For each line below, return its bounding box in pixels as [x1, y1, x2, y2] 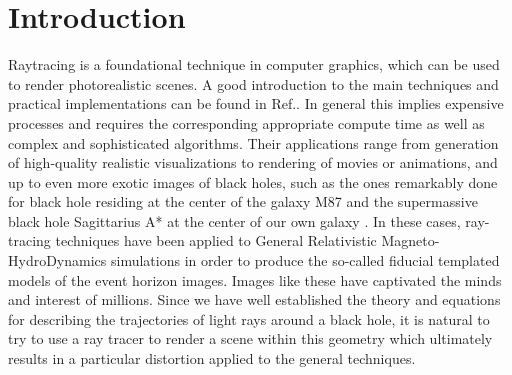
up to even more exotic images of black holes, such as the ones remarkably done [8, 171, 498, 192]
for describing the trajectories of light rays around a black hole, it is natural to [8, 308, 490, 329]
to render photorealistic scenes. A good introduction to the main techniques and [8, 73, 499, 94]
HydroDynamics [8, 250, 107, 271]
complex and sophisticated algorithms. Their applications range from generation [8, 132, 499, 153]
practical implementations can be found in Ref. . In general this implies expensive [8, 93, 504, 114]
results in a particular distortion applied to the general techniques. [8, 348, 416, 369]
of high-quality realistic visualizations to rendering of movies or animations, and [8, 152, 498, 173]
